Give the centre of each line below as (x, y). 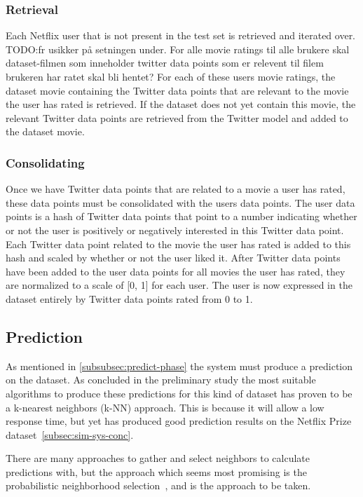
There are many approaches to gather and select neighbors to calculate (158, 458)
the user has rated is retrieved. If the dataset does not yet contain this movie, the (181, 104)
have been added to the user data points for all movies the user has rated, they (176, 271)
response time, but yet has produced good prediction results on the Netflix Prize (179, 421)
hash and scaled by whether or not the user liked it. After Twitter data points (173, 258)
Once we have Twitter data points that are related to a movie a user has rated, (176, 189)
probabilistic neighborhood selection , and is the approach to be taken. (158, 485)
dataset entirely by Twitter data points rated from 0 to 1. (129, 298)
